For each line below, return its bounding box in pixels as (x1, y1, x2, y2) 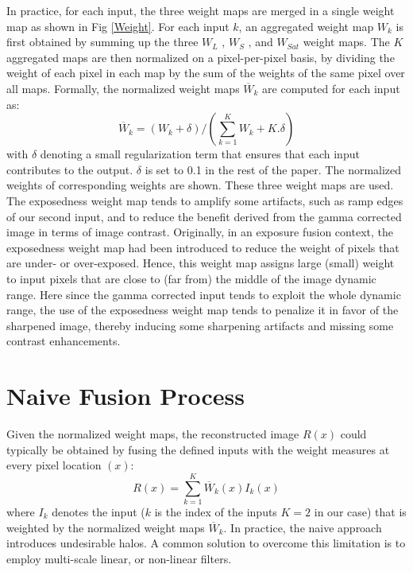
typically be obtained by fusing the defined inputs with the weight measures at (6, 441, 390, 457)
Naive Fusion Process (6, 379, 245, 412)
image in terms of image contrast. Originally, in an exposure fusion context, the (6, 224, 393, 240)
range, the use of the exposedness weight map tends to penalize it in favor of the (6, 302, 399, 318)
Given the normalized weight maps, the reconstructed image (6, 426, 299, 442)
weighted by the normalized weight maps (6, 519, 205, 535)
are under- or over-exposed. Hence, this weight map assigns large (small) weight (6, 255, 395, 271)
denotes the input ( (52, 503, 145, 519)
